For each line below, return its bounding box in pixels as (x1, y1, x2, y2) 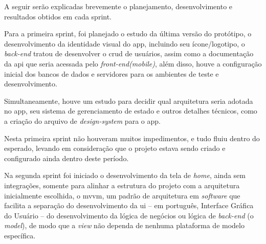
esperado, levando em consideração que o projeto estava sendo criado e (4, 143, 226, 153)
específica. (4, 230, 36, 240)
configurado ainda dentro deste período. (4, 152, 129, 163)
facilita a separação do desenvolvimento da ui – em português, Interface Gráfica (4, 200, 254, 211)
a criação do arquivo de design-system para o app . (4, 115, 161, 126)
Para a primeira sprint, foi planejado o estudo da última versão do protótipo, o (4, 28, 252, 39)
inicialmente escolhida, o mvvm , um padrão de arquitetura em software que (4, 190, 240, 201)
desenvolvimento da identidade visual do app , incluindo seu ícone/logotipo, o (4, 38, 245, 49)
